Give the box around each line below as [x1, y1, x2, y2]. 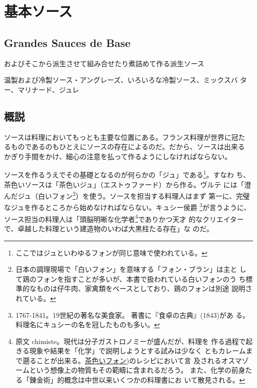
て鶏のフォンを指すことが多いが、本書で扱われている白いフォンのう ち [15, 273, 246, 284]
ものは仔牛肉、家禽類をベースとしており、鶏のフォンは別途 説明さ [36, 283, 253, 294]
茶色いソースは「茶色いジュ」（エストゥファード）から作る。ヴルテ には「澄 [4, 179, 251, 189]
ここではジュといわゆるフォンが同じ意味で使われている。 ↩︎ [15, 247, 208, 258]
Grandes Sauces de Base [4, 35, 131, 50]
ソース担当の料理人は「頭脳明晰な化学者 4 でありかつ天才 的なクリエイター [4, 212, 244, 224]
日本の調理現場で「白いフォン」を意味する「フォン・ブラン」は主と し [15, 264, 247, 274]
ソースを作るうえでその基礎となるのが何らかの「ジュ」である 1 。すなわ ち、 [4, 168, 250, 179]
